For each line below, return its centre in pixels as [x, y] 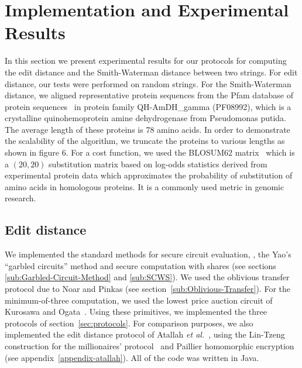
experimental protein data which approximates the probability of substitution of [149, 175]
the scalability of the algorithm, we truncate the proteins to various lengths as [145, 141]
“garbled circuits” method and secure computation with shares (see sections [140, 265]
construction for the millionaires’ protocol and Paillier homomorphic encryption [150, 345]
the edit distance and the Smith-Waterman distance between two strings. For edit [151, 72]
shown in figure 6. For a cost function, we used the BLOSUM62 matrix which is [150, 152]
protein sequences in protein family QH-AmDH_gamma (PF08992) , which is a [148, 106]
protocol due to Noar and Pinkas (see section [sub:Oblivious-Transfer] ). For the [147, 289]
